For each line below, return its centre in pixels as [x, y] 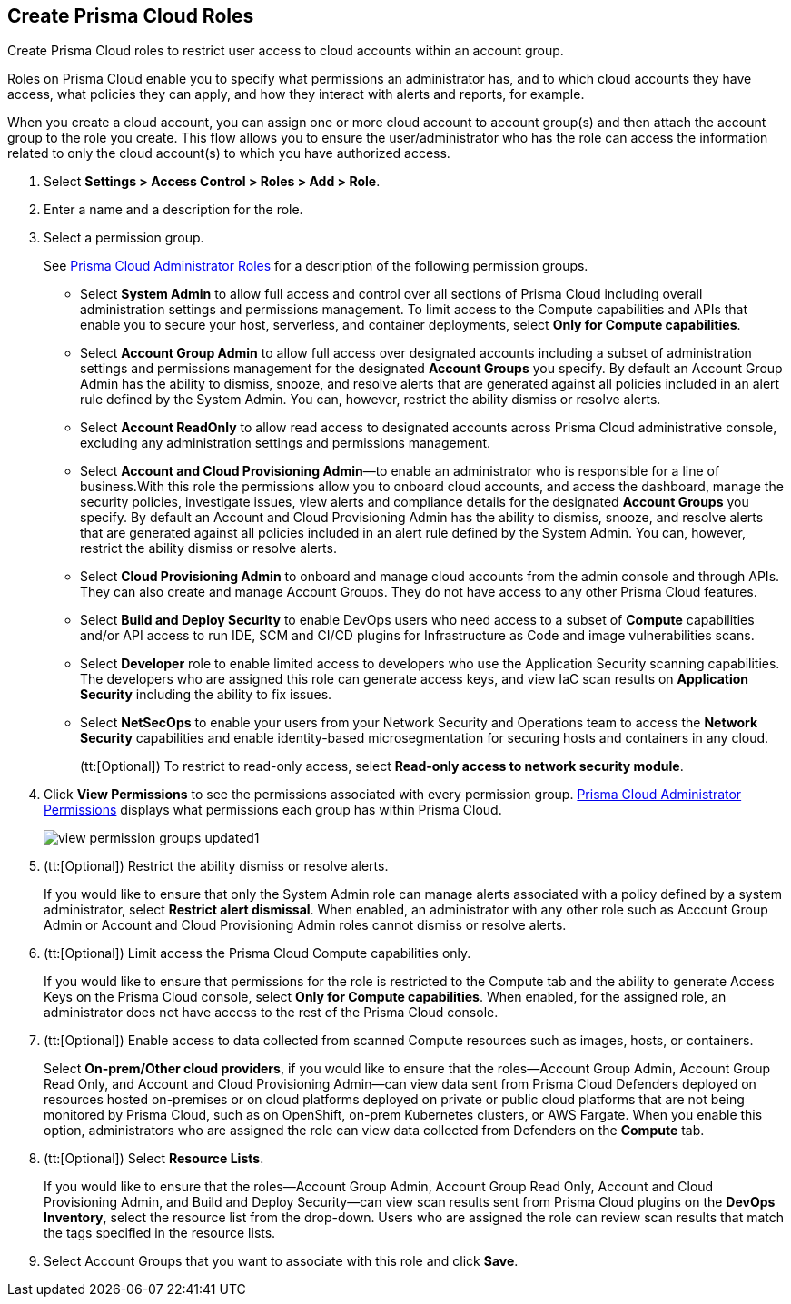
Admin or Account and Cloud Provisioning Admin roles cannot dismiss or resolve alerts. [305, 925]
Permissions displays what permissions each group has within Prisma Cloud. [273, 810]
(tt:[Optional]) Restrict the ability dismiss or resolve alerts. [216, 866]
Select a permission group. [124, 238]
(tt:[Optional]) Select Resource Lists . [154, 1159]
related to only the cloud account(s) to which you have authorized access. [229, 153]
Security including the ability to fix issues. [206, 695]
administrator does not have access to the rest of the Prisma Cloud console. [271, 1013]
